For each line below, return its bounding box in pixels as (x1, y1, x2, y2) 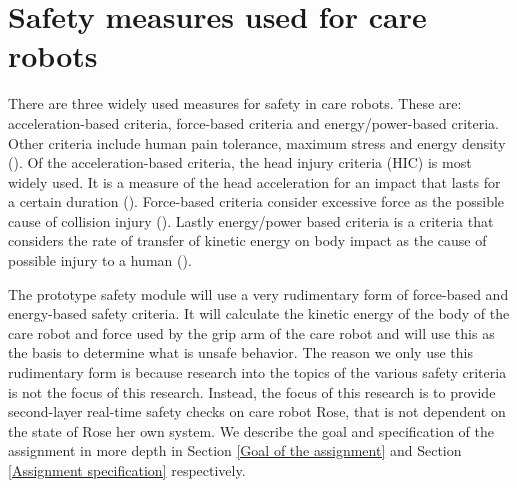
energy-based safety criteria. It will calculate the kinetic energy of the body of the (8, 303, 510, 324)
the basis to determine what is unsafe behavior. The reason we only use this (8, 342, 473, 363)
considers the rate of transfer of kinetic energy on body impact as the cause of (8, 230, 487, 251)
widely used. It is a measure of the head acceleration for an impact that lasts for (8, 171, 501, 192)
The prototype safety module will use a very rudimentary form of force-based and (8, 283, 509, 304)
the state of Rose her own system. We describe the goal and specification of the (8, 420, 495, 441)
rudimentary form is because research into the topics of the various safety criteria (8, 362, 507, 383)
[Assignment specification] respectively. (8, 460, 246, 480)
